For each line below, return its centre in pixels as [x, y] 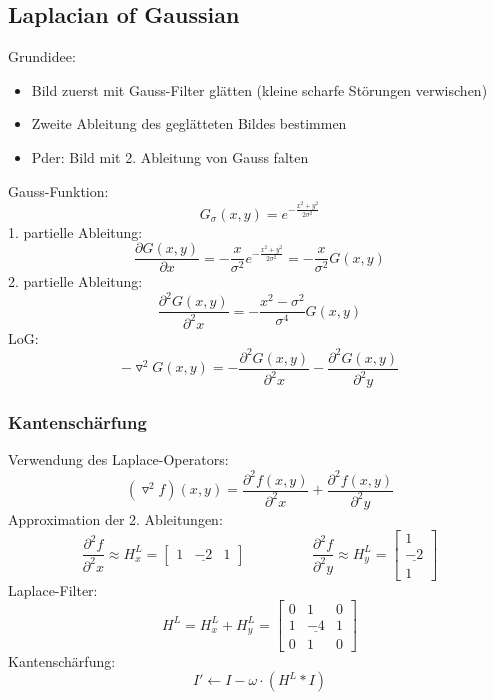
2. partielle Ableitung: [75, 281]
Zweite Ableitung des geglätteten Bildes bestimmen [189, 123]
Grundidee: [42, 56]
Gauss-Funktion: [58, 190]
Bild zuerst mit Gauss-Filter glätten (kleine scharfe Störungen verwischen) [259, 89]
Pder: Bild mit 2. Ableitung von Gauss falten [170, 156]
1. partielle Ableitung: [75, 231]
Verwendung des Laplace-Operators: [118, 459]
